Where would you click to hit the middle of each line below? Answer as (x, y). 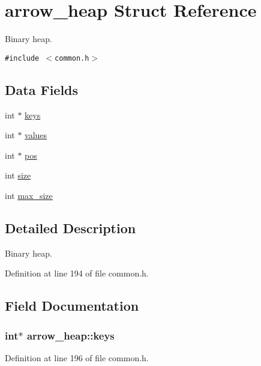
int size (18, 175)
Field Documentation (72, 306)
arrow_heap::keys (70, 335)
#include (22, 58)
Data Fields (42, 89)
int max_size (29, 195)
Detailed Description (70, 227)
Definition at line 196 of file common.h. (77, 357)
